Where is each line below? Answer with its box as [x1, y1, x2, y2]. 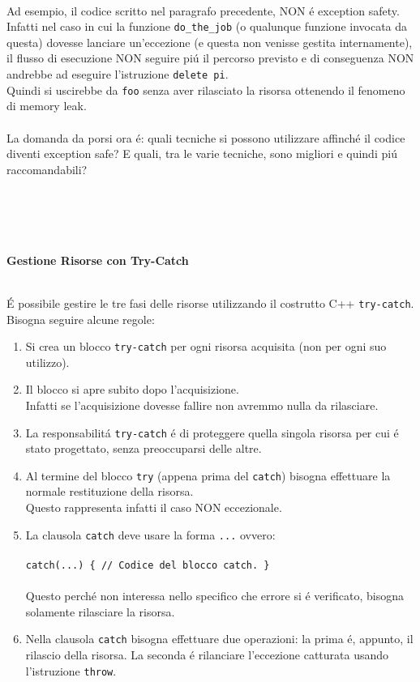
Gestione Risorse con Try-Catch [6, 251, 189, 268]
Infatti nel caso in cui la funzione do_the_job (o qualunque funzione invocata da [6, 18, 408, 35]
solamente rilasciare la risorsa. [25, 603, 175, 620]
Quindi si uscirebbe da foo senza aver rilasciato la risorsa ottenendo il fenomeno [6, 81, 405, 98]
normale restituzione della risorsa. [25, 483, 194, 500]
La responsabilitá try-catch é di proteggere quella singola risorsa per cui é [25, 424, 399, 441]
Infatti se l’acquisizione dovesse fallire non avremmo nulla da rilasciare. [25, 396, 379, 413]
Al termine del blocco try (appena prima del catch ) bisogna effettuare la [25, 467, 391, 484]
